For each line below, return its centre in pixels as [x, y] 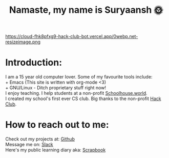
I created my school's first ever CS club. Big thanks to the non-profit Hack [83, 98]
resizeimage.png [23, 42]
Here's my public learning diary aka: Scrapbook [56, 150]
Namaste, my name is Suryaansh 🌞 [86, 10]
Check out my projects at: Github [40, 139]
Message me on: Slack [29, 145]
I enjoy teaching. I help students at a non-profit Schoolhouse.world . [76, 93]
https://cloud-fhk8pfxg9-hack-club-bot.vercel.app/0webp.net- [72, 36]
